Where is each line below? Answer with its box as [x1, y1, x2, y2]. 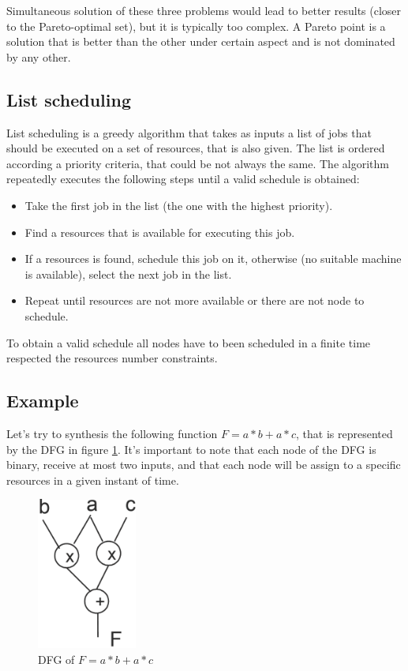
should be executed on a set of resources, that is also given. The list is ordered [6, 140, 385, 156]
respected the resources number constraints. [6, 350, 218, 366]
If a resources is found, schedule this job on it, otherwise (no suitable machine [24, 250, 402, 267]
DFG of [38, 650, 75, 667]
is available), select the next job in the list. [24, 265, 232, 282]
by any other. [6, 48, 71, 65]
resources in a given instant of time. [6, 471, 179, 488]
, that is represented [296, 425, 393, 441]
